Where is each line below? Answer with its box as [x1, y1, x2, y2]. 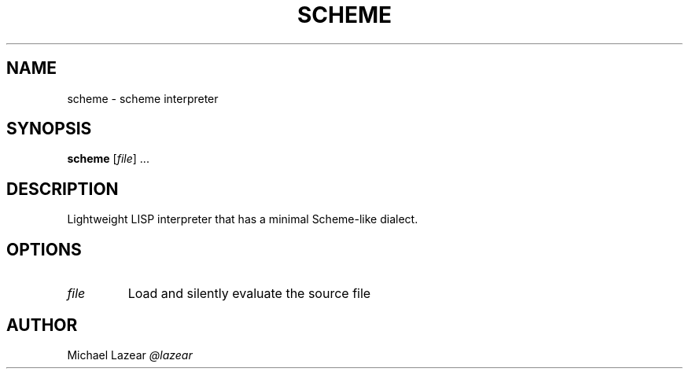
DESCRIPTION [6, 178, 119, 199]
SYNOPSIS [6, 119, 92, 139]
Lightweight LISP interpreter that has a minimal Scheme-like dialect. [67, 212, 418, 226]
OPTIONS [6, 239, 82, 259]
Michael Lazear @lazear [67, 347, 193, 362]
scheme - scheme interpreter [67, 91, 219, 105]
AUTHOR [6, 314, 78, 335]
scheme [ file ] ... [67, 152, 149, 166]
